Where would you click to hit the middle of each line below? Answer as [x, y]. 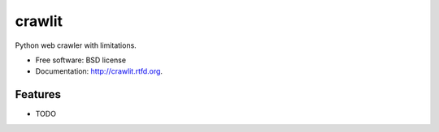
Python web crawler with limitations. [76, 45]
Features [38, 94]
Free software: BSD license [80, 60]
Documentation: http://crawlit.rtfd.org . [99, 71]
